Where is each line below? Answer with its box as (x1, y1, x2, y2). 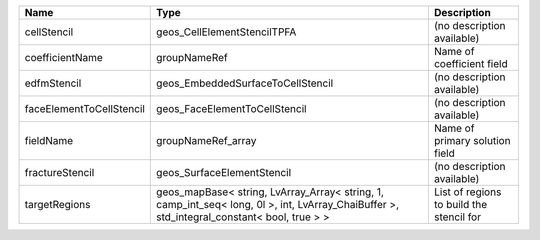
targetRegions (24, 198, 91, 211)
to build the (433, 198, 488, 211)
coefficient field (433, 57, 509, 70)
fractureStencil (24, 166, 95, 179)
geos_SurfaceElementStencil (156, 166, 292, 179)
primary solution (433, 134, 511, 147)
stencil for (433, 210, 482, 224)
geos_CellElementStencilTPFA (156, 25, 297, 39)
